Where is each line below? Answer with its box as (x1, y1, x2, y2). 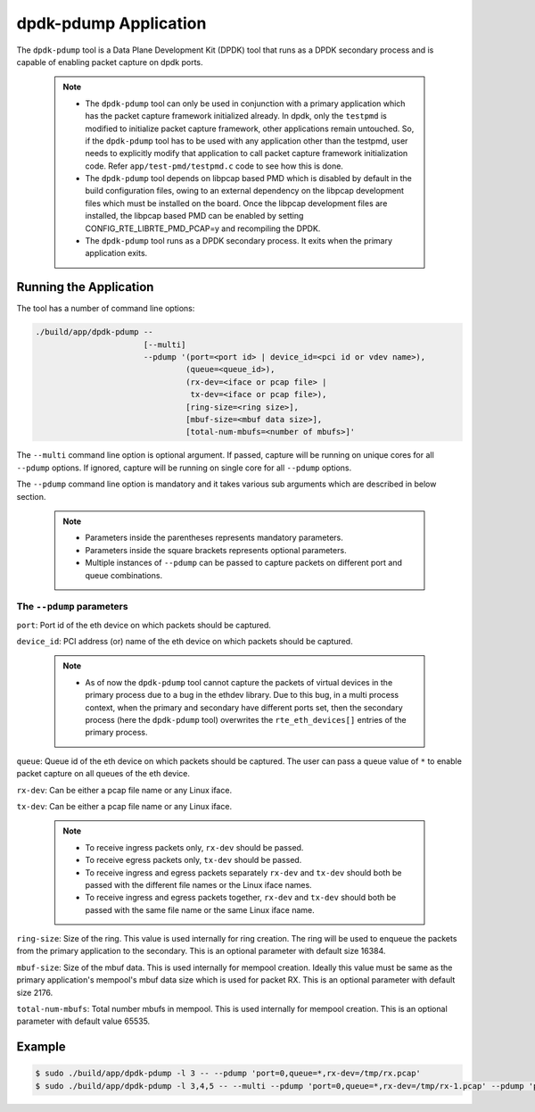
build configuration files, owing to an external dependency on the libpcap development (85, 186, 405, 196)
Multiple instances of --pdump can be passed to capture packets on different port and (85, 558, 403, 568)
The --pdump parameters (16, 601, 128, 613)
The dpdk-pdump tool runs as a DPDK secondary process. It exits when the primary (85, 236, 392, 246)
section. (16, 491, 46, 502)
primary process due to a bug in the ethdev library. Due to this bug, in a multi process (85, 690, 399, 701)
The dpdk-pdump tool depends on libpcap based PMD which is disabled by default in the (85, 173, 412, 184)
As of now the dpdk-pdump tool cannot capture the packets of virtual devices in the (85, 676, 393, 687)
